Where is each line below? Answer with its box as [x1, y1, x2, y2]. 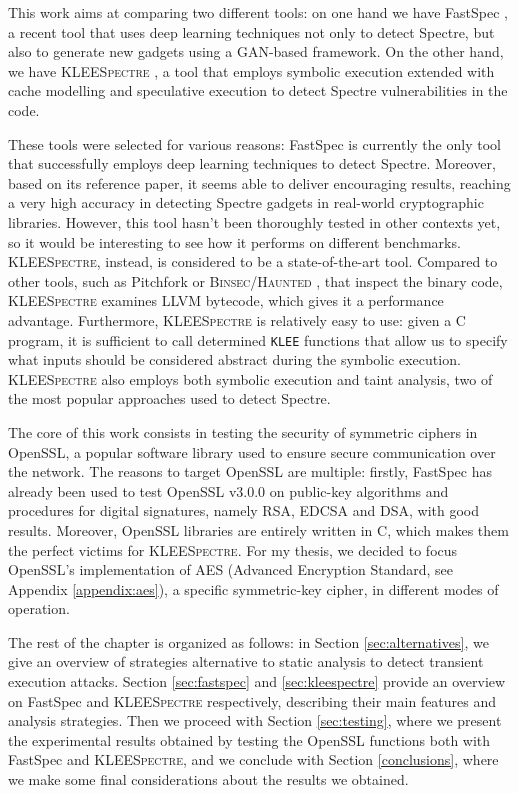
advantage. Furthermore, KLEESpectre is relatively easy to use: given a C [8, 309, 466, 330]
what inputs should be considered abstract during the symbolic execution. [8, 349, 461, 370]
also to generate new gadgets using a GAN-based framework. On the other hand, [8, 41, 504, 62]
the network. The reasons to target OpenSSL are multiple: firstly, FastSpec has [8, 461, 492, 482]
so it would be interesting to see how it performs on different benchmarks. [8, 231, 461, 252]
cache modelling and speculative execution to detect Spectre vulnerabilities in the [8, 80, 508, 101]
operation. [8, 598, 70, 619]
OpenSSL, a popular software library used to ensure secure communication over [8, 441, 496, 462]
